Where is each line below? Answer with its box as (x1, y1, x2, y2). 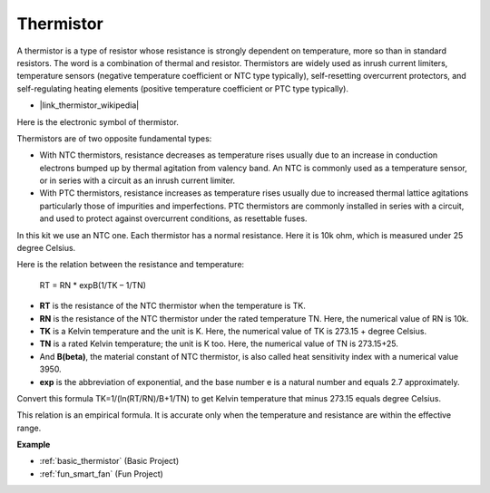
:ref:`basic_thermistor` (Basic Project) (39, 456, 180, 467)
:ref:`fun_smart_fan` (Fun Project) (39, 468, 163, 479)
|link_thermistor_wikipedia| (39, 100, 140, 111)
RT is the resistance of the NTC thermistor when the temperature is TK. (39, 300, 306, 312)
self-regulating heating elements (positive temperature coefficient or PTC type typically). (16, 82, 349, 94)
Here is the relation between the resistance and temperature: (16, 259, 245, 270)
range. (16, 422, 42, 433)
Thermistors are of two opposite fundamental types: (16, 132, 212, 144)
